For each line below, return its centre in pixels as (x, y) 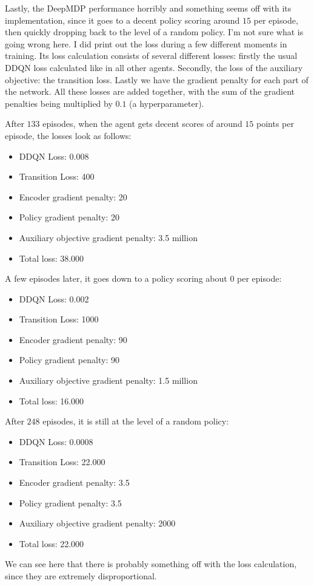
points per (275, 124)
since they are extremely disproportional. (81, 576)
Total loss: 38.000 (52, 258)
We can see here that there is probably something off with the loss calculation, (151, 564)
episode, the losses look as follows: (68, 135)
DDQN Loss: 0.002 (54, 298)
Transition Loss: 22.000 (62, 462)
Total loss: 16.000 (52, 400)
